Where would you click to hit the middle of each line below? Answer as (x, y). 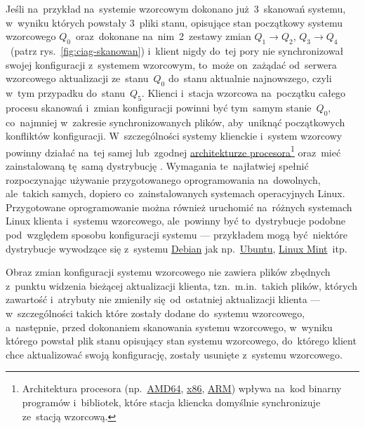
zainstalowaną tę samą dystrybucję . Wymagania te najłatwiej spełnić (157, 166)
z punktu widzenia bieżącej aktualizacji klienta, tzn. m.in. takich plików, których (181, 285)
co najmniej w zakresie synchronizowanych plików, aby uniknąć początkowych (175, 122)
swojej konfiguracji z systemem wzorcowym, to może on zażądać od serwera (171, 64)
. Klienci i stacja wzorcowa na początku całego (244, 92)
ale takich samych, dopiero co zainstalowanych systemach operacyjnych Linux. (175, 193)
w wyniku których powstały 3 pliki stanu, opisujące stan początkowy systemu (174, 22)
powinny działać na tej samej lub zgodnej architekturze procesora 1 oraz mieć (173, 151)
